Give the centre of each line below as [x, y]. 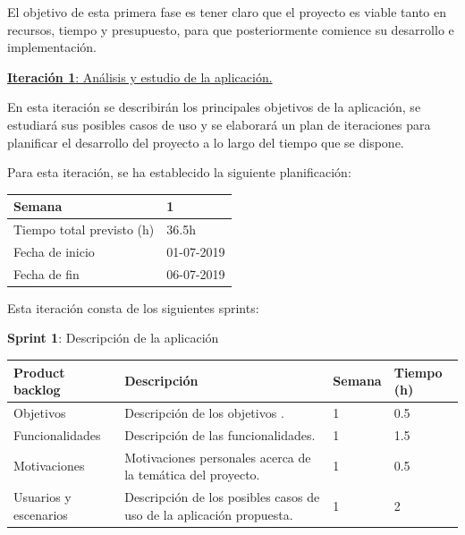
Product [39, 372]
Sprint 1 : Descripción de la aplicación [113, 338]
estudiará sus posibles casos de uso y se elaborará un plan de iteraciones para [219, 124]
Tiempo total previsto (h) [84, 229]
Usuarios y [42, 497]
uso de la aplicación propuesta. [209, 514]
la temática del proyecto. [192, 475]
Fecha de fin [46, 273]
